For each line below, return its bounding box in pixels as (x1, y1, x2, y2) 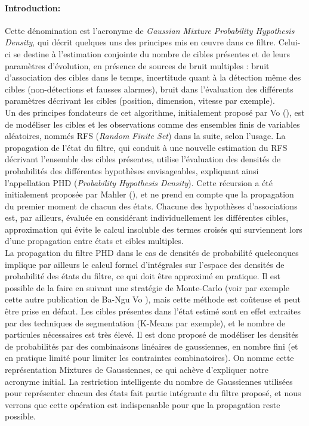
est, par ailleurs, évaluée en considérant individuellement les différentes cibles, (5, 211, 289, 224)
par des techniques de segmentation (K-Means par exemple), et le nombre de (5, 316, 286, 329)
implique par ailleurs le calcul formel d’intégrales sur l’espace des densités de (5, 258, 285, 270)
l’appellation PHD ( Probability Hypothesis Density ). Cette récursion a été (5, 176, 273, 189)
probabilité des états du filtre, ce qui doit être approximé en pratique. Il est (5, 270, 281, 282)
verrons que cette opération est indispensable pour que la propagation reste (5, 398, 280, 410)
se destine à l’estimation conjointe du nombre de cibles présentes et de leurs (13, 47, 291, 60)
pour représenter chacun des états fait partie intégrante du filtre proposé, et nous (5, 387, 301, 399)
